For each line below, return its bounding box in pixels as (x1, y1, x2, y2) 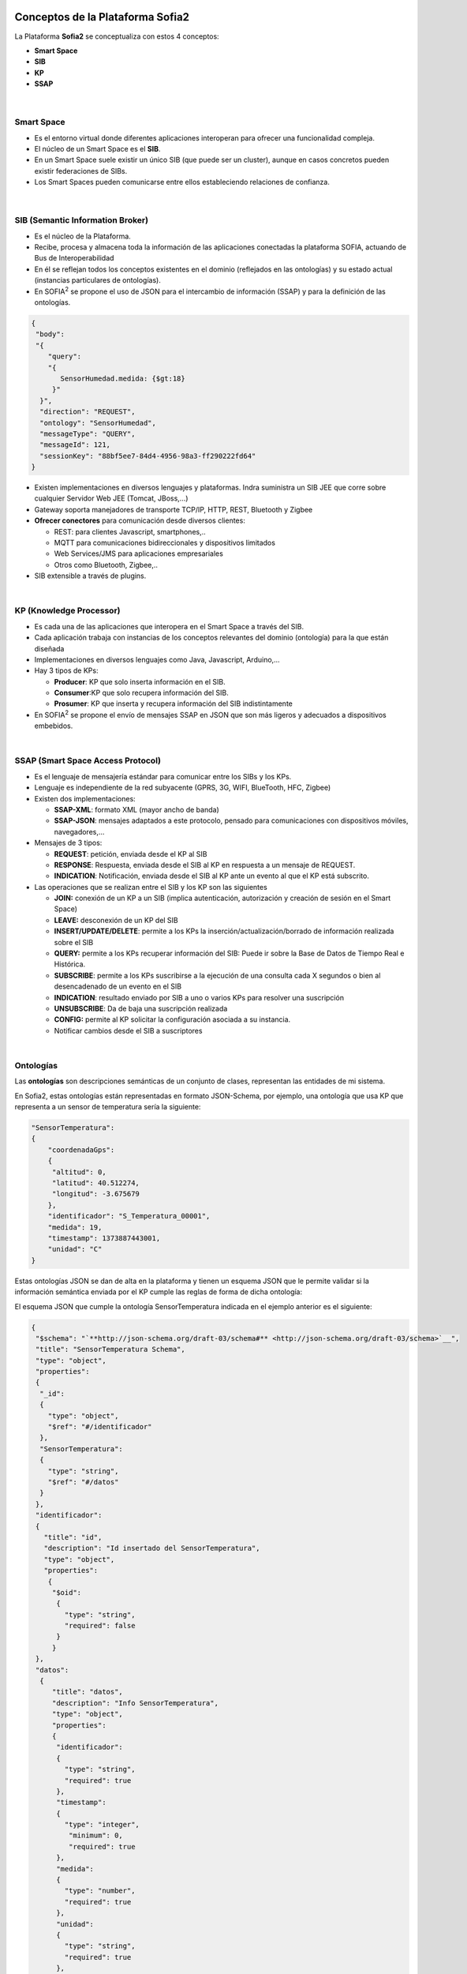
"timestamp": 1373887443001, (47, 1233, 161, 1243)
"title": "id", (43, 1533, 103, 1541)
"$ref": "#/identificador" (47, 1422, 153, 1432)
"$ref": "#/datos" (47, 1477, 119, 1486)
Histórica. (54, 959, 86, 969)
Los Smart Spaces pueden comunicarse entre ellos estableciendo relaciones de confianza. (34, 178, 331, 187)
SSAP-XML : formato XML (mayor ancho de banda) (54, 805, 220, 814)
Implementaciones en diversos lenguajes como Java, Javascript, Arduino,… (34, 655, 280, 664)
